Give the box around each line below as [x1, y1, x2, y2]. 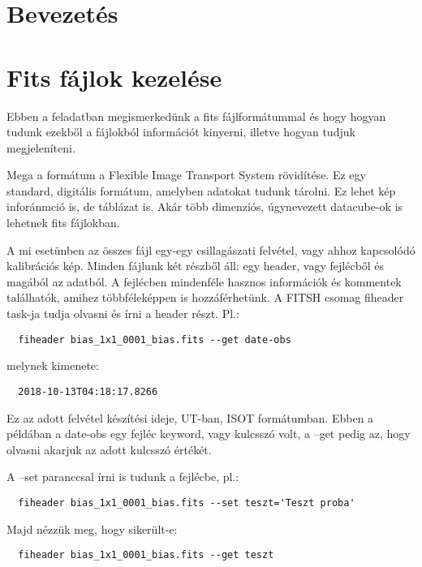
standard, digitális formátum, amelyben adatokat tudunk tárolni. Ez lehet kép [6, 182, 396, 199]
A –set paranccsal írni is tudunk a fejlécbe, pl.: [6, 468, 239, 485]
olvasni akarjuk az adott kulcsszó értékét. [6, 440, 212, 457]
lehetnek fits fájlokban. [6, 214, 120, 231]
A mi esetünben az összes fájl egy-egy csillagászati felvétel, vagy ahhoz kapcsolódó [6, 241, 416, 258]
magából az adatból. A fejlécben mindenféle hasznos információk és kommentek [6, 273, 402, 290]
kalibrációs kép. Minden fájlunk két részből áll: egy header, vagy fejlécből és [6, 257, 385, 274]
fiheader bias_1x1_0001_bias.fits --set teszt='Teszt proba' [18, 496, 355, 509]
